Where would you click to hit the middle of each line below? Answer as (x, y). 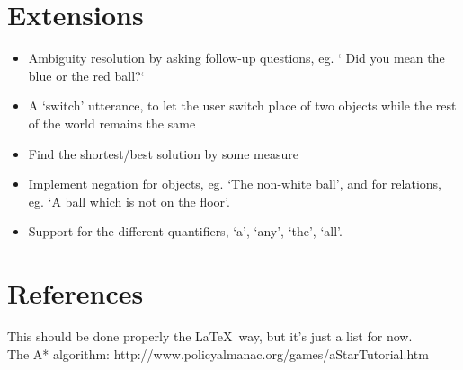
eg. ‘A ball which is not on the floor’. (129, 201)
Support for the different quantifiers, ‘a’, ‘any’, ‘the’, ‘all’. (185, 231)
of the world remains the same (112, 123)
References (76, 293)
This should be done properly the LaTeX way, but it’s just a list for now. (210, 336)
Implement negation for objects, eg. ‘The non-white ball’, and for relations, (235, 184)
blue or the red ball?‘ (86, 75)
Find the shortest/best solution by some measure (163, 153)
